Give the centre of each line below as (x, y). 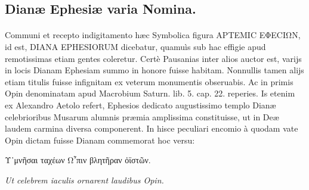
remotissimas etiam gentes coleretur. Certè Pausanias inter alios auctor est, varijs (153, 58)
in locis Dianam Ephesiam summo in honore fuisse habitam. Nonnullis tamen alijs (154, 70)
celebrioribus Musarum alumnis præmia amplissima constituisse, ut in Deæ (142, 116)
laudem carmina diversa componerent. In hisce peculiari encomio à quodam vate (152, 128)
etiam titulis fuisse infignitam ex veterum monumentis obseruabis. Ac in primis (149, 81)
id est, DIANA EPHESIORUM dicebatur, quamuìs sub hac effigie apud (135, 46)
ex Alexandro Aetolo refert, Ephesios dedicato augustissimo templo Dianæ (140, 105)
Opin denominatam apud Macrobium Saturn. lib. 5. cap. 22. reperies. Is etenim (150, 93)
